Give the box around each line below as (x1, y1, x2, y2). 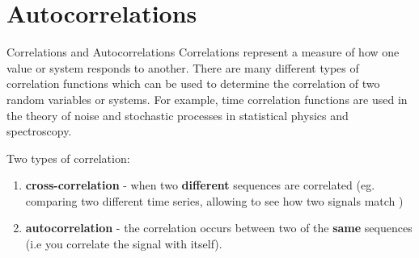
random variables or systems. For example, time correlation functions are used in (6, 90, 408, 107)
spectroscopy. (6, 123, 72, 139)
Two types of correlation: (6, 149, 130, 166)
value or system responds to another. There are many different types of (6, 59, 359, 76)
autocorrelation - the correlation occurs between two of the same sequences (25, 219, 413, 236)
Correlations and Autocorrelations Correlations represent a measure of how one (6, 44, 400, 60)
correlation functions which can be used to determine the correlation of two (6, 75, 380, 92)
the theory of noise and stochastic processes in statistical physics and (6, 106, 349, 123)
